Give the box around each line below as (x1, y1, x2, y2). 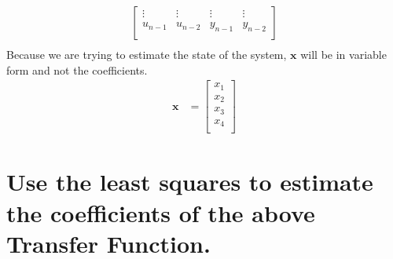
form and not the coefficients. (6, 61, 148, 78)
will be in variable (300, 46, 387, 63)
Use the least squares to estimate (6, 166, 373, 198)
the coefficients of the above (6, 196, 315, 228)
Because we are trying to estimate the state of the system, (6, 46, 287, 63)
